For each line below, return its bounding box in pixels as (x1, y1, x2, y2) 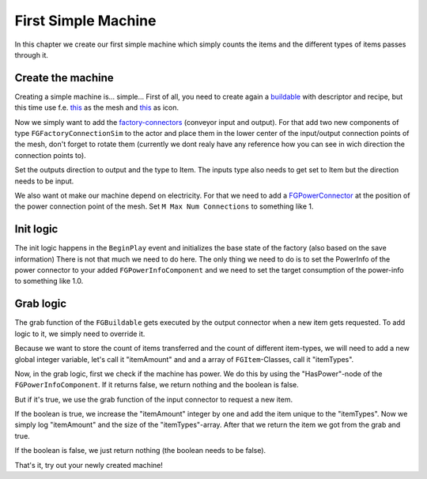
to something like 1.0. (14, 277, 84, 286)
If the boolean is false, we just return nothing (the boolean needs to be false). (14, 446, 266, 455)
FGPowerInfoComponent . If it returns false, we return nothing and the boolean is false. (14, 380, 300, 390)
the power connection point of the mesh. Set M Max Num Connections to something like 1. (14, 202, 314, 211)
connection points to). (14, 150, 86, 160)
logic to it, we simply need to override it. (14, 329, 145, 338)
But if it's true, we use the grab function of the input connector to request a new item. (14, 394, 293, 404)
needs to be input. (14, 176, 74, 186)
